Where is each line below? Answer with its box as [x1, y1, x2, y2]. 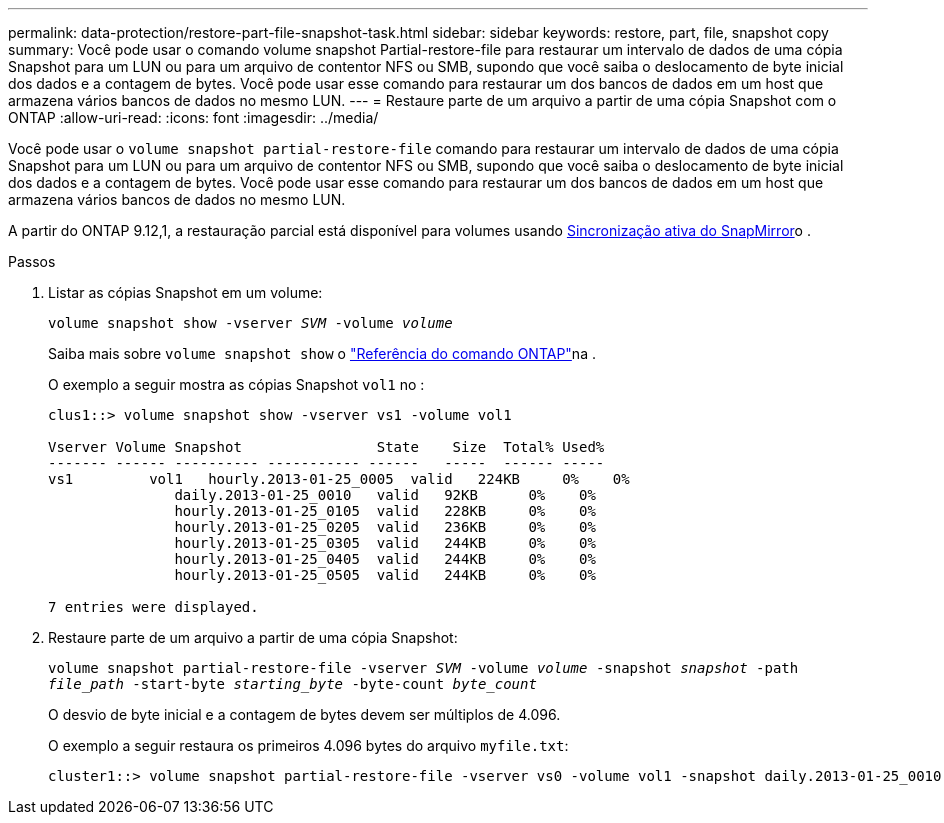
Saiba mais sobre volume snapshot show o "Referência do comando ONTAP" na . [48, 345, 596, 362]
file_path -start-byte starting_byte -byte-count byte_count [48, 676, 537, 692]
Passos [8, 253, 56, 270]
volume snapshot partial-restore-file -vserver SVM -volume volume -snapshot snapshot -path [48, 660, 799, 676]
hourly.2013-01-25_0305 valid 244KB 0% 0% [174, 535, 596, 551]
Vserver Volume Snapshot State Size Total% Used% [48, 439, 605, 455]
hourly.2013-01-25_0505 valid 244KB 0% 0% [174, 567, 596, 583]
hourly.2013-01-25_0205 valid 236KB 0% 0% [174, 519, 596, 535]
